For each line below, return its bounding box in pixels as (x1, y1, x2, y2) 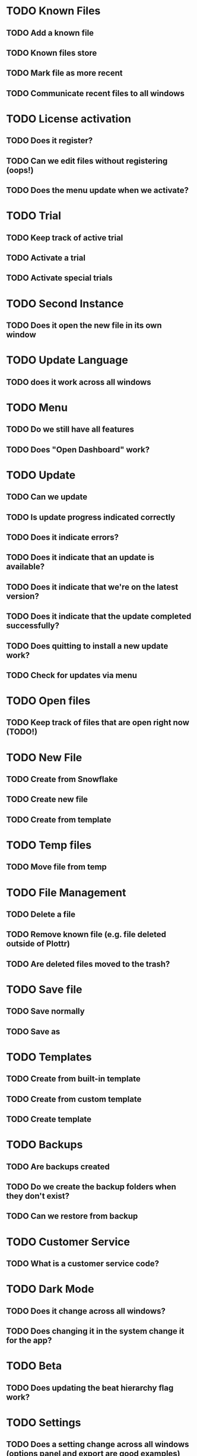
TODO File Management (6, 886, 126, 899)
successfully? (6, 621, 60, 631)
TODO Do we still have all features (6, 425, 135, 435)
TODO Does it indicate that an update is (6, 552, 154, 562)
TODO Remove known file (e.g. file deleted (6, 929, 166, 939)
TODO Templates (6, 1050, 92, 1063)
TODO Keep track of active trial (6, 233, 123, 243)
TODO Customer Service (6, 1235, 131, 1248)
